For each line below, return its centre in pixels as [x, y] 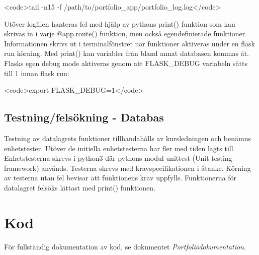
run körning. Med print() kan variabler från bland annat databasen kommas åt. [126, 53]
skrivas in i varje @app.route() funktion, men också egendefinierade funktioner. [126, 34]
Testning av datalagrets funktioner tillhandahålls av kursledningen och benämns [127, 138]
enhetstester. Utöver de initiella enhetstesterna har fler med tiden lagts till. [120, 148]
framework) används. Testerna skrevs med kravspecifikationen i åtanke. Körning [127, 168]
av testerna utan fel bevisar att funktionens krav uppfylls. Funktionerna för [120, 178]
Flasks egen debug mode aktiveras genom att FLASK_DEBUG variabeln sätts [126, 63]
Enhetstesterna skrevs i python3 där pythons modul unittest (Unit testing [118, 158]
